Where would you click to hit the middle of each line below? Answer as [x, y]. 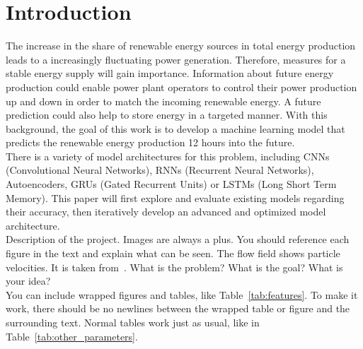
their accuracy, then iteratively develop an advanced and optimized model [166, 212]
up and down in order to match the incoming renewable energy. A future [163, 101]
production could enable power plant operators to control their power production [181, 87]
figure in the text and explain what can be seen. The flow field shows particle [173, 253]
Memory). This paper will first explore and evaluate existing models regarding [175, 197]
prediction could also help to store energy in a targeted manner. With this [167, 115]
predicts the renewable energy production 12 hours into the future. [150, 142]
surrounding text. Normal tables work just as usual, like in [133, 322]
